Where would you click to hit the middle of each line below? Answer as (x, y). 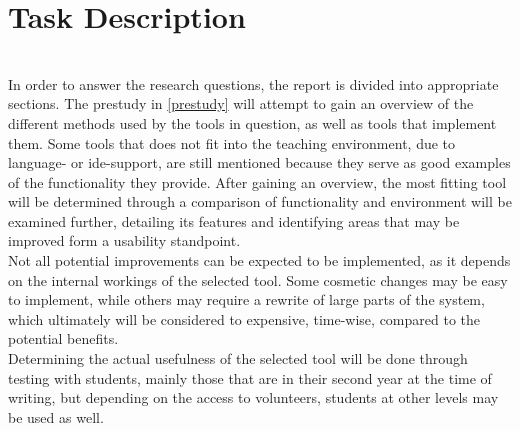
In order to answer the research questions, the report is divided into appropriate (253, 83)
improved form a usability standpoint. (124, 240)
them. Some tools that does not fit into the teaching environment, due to (232, 142)
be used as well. (56, 416)
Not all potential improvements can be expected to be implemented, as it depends (259, 260)
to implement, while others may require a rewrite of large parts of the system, (246, 299)
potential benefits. (63, 338)
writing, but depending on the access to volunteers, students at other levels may (253, 397)
